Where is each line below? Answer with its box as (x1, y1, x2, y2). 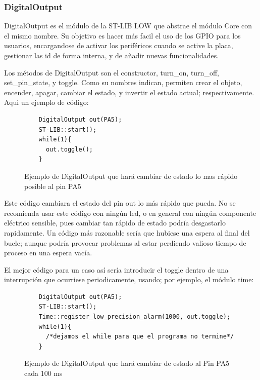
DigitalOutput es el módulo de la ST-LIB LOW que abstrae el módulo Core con (4, 20, 252, 31)
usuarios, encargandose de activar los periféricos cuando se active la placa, (4, 40, 233, 51)
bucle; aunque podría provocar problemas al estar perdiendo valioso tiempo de (4, 237, 246, 248)
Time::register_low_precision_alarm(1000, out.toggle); (38, 313, 231, 321)
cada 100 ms (24, 368, 63, 378)
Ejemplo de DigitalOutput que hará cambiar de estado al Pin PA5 (24, 358, 230, 368)
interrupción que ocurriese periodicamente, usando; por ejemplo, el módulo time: (4, 274, 254, 285)
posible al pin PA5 (24, 180, 81, 191)
